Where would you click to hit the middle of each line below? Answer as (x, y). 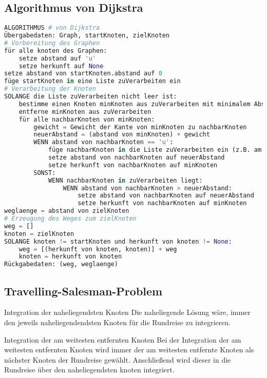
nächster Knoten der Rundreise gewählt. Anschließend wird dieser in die (118, 359)
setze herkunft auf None (61, 66)
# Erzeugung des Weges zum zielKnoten (70, 219)
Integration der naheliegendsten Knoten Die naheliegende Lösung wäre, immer (127, 312)
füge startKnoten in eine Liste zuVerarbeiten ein (92, 81)
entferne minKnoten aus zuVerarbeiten (85, 112)
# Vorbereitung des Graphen (52, 43)
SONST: (45, 173)
